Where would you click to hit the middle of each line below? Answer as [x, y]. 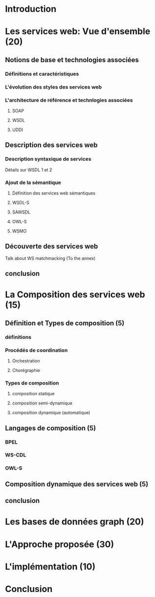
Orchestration [26, 360]
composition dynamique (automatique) [51, 413]
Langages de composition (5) [51, 428]
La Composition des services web [75, 295]
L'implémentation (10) [50, 566]
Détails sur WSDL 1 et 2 [29, 169]
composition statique [33, 394]
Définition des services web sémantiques [54, 193]
